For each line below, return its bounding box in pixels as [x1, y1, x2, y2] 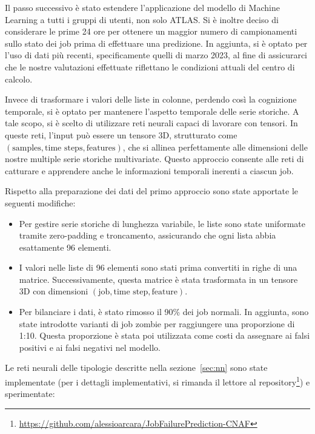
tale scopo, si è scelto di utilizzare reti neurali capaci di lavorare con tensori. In [5, 117, 298, 129]
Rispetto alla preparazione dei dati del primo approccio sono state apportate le [5, 185, 299, 197]
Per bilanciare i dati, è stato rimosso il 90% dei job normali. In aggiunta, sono [19, 305, 309, 318]
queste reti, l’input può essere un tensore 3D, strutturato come [5, 128, 237, 141]
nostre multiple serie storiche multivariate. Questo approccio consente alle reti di [5, 152, 304, 165]
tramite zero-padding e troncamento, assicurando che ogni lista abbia [19, 229, 276, 242]
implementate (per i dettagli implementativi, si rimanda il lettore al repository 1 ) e [5, 374, 310, 388]
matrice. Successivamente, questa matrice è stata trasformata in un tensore [19, 273, 298, 285]
